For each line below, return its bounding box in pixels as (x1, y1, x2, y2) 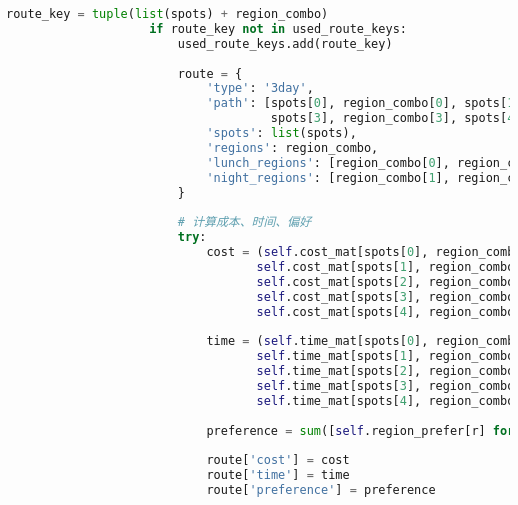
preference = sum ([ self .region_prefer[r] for (206, 423, 515, 438)
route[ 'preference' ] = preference (206, 483, 436, 497)
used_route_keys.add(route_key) (177, 36, 393, 51)
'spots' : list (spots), (206, 126, 357, 140)
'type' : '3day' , (206, 81, 314, 96)
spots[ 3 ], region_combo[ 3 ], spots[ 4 (270, 111, 515, 126)
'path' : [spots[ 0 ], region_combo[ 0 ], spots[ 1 (206, 96, 515, 111)
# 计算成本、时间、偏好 (177, 215, 312, 230)
